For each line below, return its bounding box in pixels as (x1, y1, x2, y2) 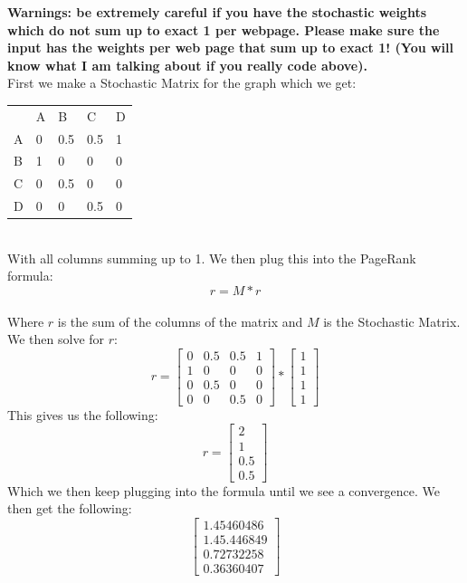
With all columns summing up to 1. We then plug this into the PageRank (7, 248, 416, 267)
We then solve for (7, 330, 105, 349)
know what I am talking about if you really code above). (7, 55, 367, 74)
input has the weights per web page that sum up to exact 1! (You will (7, 38, 454, 57)
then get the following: (7, 499, 132, 518)
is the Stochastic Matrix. (323, 311, 461, 330)
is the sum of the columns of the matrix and (57, 311, 303, 330)
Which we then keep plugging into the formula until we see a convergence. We (7, 481, 441, 500)
